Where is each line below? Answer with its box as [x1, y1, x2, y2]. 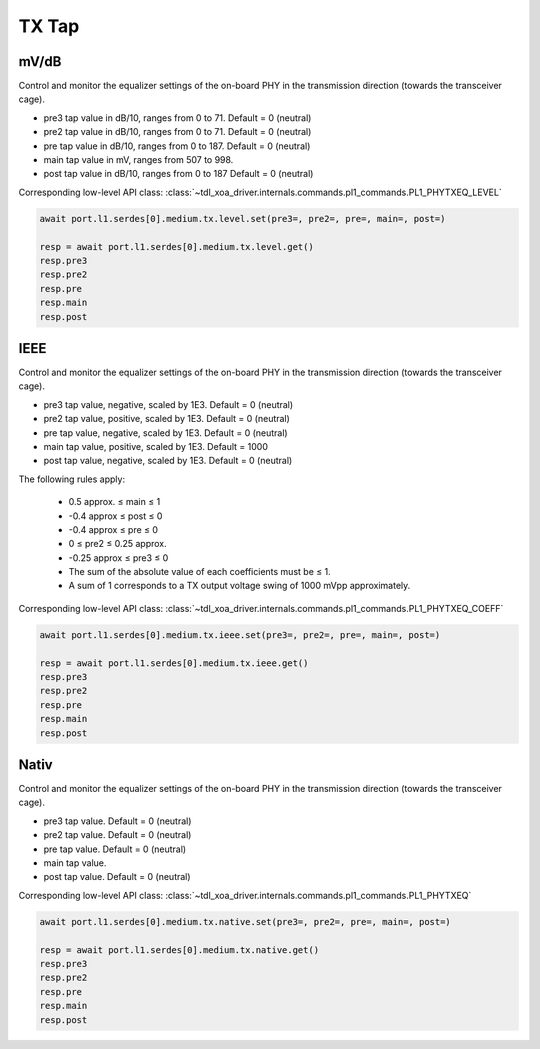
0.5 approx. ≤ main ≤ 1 [68, 496, 161, 508]
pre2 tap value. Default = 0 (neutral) [43, 829, 192, 841]
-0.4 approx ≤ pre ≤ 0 [68, 523, 159, 535]
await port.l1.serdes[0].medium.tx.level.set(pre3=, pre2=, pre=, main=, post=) [39, 213, 446, 224]
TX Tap [18, 15, 80, 37]
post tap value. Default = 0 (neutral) [43, 871, 191, 883]
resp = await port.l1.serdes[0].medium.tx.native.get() [39, 944, 320, 955]
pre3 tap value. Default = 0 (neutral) [43, 815, 192, 827]
